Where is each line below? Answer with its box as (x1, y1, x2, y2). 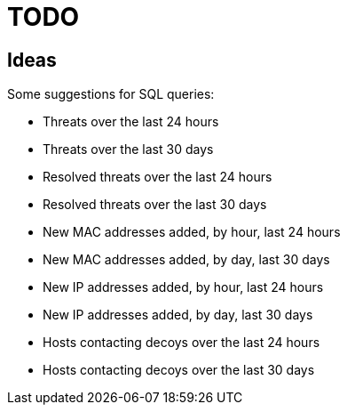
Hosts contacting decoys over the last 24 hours (43, 335, 320, 351)
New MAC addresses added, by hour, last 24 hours (43, 224, 341, 240)
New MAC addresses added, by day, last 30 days (43, 252, 330, 268)
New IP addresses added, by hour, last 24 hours (43, 279, 324, 295)
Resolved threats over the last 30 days (43, 197, 267, 213)
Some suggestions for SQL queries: (7, 86, 215, 102)
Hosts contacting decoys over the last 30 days (43, 362, 315, 378)
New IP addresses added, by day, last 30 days (43, 307, 313, 323)
